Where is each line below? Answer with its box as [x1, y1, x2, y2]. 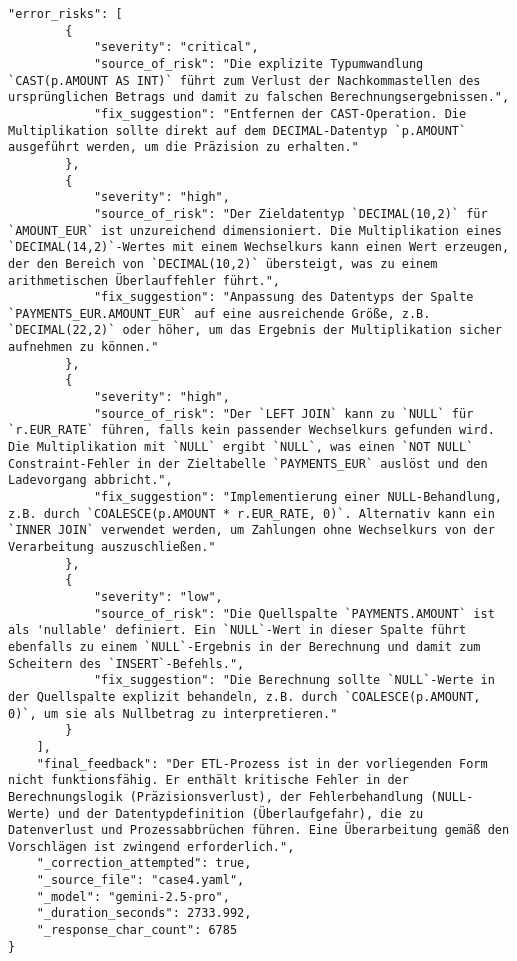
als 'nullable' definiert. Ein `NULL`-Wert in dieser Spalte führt [8, 623, 467, 638]
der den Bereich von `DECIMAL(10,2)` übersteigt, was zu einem [8, 256, 438, 271]
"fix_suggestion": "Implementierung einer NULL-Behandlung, [93, 490, 502, 505]
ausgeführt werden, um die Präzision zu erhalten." [8, 140, 359, 155]
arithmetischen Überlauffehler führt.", [8, 273, 281, 288]
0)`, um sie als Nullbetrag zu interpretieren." [8, 706, 338, 721]
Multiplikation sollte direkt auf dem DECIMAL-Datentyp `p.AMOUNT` [8, 123, 467, 138]
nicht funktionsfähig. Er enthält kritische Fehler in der [8, 773, 409, 788]
